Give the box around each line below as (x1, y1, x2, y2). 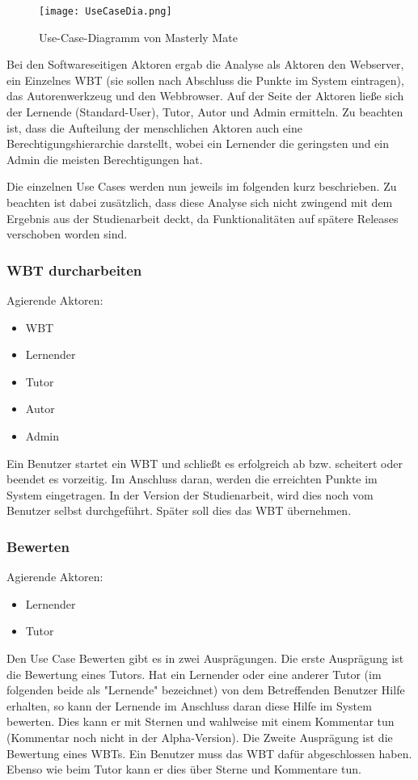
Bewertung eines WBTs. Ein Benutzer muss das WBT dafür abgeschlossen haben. (6, 744, 412, 761)
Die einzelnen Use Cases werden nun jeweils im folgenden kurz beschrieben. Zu (6, 178, 397, 195)
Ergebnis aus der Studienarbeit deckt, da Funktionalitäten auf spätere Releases (6, 209, 399, 226)
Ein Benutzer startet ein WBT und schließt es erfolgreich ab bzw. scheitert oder (6, 454, 403, 471)
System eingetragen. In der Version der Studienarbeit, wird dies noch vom (6, 486, 374, 503)
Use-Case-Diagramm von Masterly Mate (39, 28, 238, 45)
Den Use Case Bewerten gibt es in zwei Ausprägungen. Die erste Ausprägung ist (6, 649, 404, 666)
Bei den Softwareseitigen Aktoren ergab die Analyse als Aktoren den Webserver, (6, 56, 404, 73)
